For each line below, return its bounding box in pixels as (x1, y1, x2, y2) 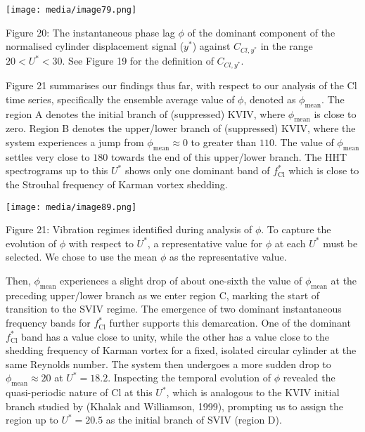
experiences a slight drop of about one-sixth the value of (60, 273, 302, 288)
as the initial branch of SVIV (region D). (105, 412, 282, 427)
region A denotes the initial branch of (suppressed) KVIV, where (6, 106, 286, 121)
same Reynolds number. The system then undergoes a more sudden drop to (6, 356, 331, 371)
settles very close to (6, 149, 90, 164)
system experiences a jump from (6, 135, 144, 150)
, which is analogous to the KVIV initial (166, 385, 340, 400)
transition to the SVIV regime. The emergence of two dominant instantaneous (6, 301, 342, 316)
